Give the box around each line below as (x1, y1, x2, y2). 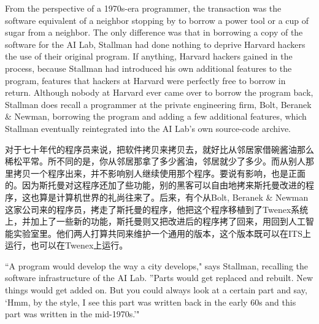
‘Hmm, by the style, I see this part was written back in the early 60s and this (5, 295, 296, 308)
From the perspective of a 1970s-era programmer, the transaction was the (5, 2, 282, 14)
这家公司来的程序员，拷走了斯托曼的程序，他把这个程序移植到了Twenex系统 (5, 202, 309, 215)
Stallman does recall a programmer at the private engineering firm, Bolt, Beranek (5, 98, 312, 110)
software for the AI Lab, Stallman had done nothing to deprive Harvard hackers (5, 37, 306, 50)
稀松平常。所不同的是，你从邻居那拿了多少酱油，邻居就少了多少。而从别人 (5, 155, 306, 168)
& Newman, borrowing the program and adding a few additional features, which (5, 110, 307, 123)
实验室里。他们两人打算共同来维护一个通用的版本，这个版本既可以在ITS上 (13, 226, 311, 239)
